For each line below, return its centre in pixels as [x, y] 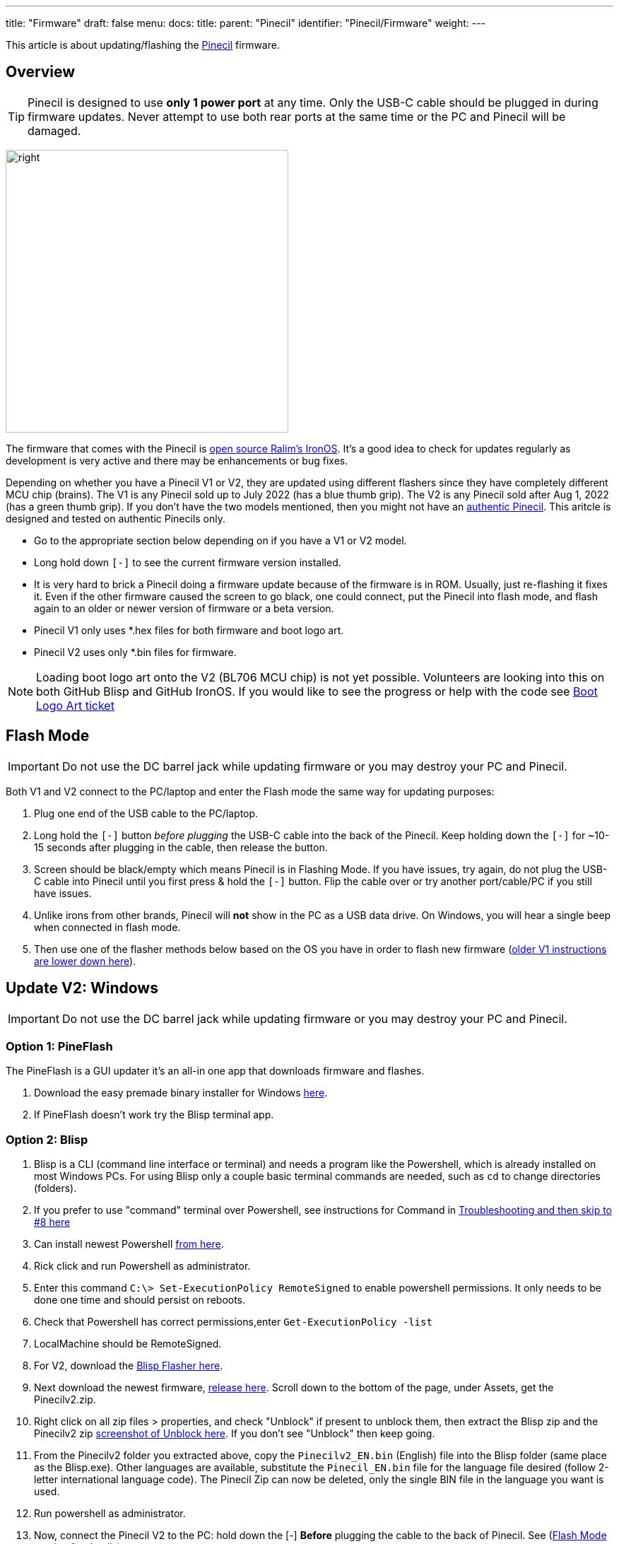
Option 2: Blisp [47, 1139]
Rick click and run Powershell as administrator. [142, 1266]
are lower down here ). [85, 961]
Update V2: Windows [82, 988]
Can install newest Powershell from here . [129, 1244]
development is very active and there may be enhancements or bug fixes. [177, 460]
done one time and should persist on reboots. [140, 1300]
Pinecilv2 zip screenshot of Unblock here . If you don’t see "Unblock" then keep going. [235, 1434]
